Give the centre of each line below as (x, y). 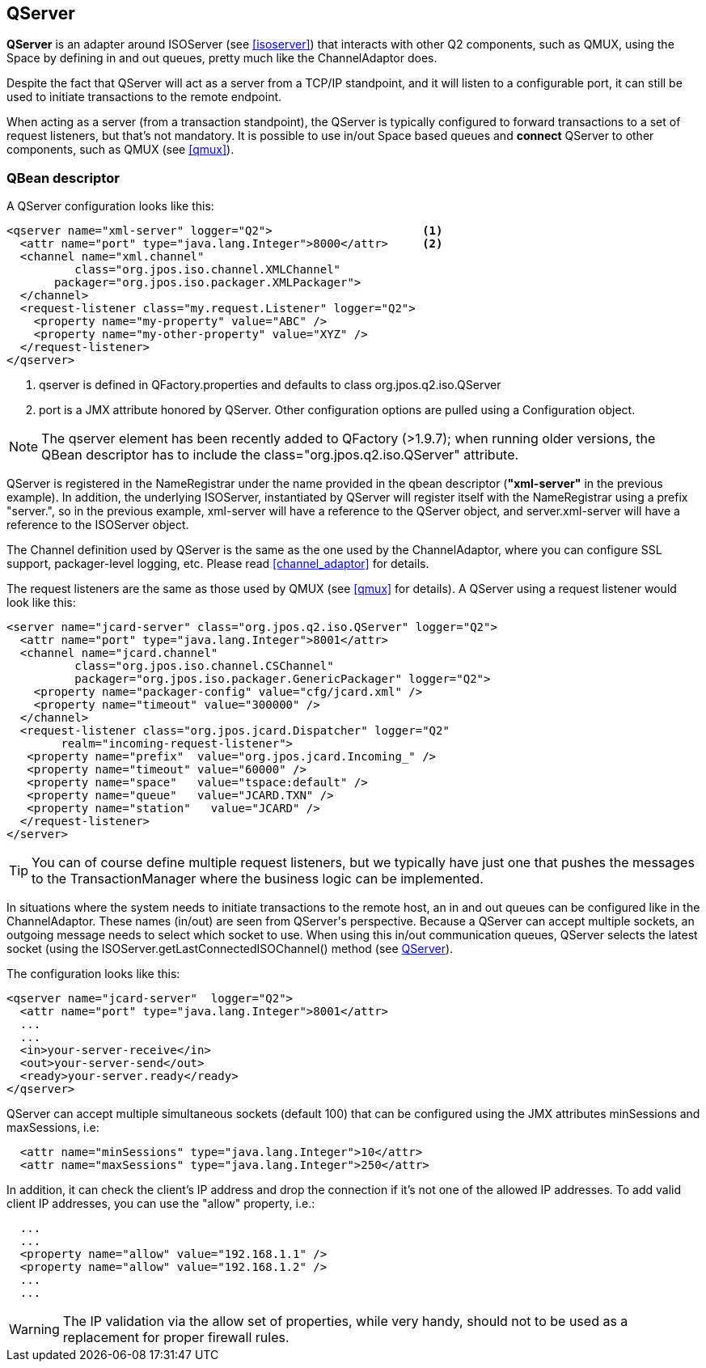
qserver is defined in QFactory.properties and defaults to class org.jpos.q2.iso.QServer (270, 385)
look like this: (41, 603)
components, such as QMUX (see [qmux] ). (120, 150)
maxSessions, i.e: (53, 1128)
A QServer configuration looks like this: (110, 206)
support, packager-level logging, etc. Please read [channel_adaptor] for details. (218, 564)
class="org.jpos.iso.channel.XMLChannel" (208, 270)
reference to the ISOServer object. (98, 525)
